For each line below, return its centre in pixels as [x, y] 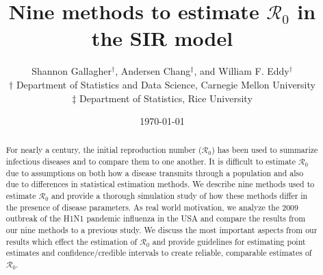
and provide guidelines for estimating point [229, 241]
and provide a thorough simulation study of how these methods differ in [179, 196]
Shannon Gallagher [72, 71]
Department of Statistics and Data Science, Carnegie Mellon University [166, 84]
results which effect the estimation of [72, 241]
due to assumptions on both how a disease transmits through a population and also [155, 172]
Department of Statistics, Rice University [166, 98]
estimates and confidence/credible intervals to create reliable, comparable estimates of [159, 253]
